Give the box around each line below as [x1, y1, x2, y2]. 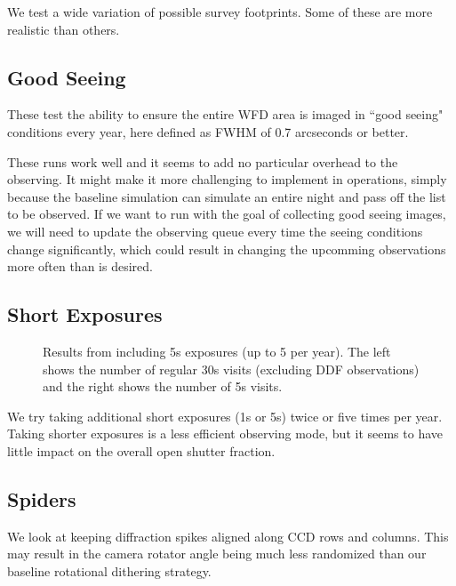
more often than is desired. [7, 257, 153, 276]
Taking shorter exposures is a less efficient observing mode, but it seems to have [7, 424, 443, 443]
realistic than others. [7, 20, 120, 38]
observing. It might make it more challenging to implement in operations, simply [7, 170, 447, 189]
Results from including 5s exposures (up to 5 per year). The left [43, 341, 391, 360]
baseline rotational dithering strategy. [7, 561, 212, 580]
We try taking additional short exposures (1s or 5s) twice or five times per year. [7, 406, 443, 425]
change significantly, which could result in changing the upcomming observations [7, 239, 446, 258]
